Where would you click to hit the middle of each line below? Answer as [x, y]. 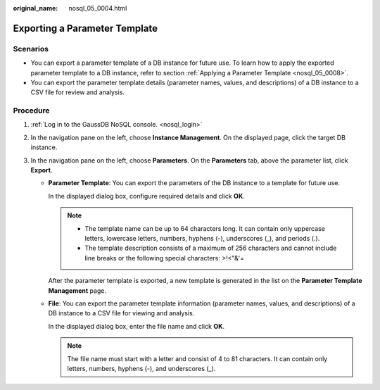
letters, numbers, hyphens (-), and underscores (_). [141, 368]
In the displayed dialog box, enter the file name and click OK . [137, 326]
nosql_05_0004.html [98, 8]
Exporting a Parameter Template [85, 28]
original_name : [36, 8]
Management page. [77, 290]
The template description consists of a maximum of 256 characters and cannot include [211, 248]
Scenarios [31, 49]
